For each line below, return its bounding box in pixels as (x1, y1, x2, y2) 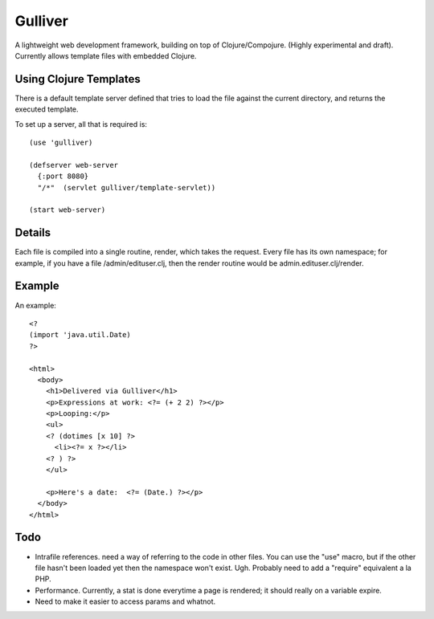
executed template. (14, 104, 80, 114)
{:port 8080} (37, 172, 89, 181)
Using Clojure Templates (14, 72, 141, 86)
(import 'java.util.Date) (29, 330, 132, 340)
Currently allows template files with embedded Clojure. (14, 51, 197, 60)
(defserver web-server (29, 161, 119, 169)
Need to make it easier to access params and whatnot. (35, 597, 216, 606)
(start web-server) (29, 206, 106, 214)
